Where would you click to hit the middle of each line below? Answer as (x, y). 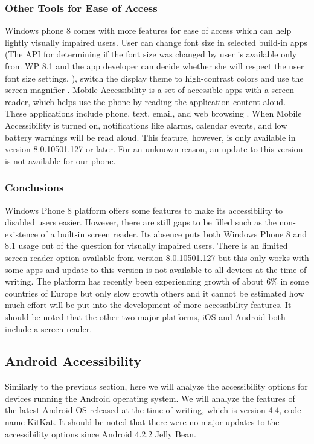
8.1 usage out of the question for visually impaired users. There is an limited (146, 246)
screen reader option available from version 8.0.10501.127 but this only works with (157, 257)
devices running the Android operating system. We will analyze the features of (150, 398)
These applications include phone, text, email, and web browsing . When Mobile (153, 113)
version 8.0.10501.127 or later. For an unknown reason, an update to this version (154, 149)
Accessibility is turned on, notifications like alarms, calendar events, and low (146, 125)
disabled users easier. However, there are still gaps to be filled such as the (141, 222)
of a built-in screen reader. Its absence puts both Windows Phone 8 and (174, 233)
